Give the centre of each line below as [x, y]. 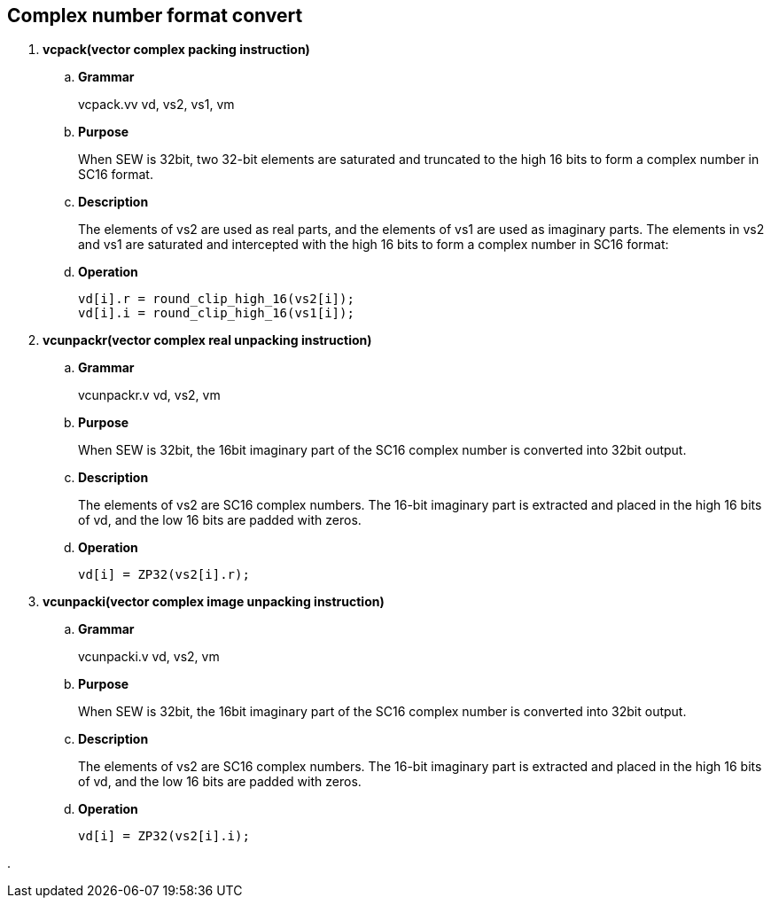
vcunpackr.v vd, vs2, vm [149, 395]
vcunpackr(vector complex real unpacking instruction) [207, 340]
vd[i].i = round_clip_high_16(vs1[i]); [216, 313]
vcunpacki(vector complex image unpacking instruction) [214, 602]
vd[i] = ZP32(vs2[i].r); [164, 575]
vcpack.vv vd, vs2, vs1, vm [156, 105]
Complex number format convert [155, 16]
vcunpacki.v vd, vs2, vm [149, 657]
